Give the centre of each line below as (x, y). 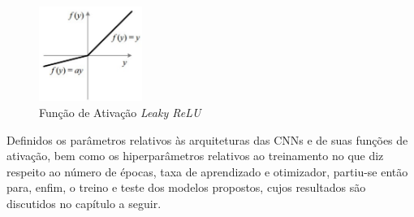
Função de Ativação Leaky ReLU (120, 112)
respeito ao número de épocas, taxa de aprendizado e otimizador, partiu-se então (207, 171)
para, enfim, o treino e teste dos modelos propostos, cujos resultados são (186, 187)
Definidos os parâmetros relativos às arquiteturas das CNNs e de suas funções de (207, 139)
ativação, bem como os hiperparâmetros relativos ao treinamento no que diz (195, 156)
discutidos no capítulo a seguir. (84, 203)
